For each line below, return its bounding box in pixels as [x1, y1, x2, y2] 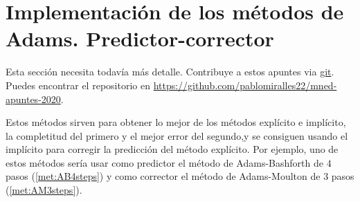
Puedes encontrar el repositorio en [6, 77, 150, 92]
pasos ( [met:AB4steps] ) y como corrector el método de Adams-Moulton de [6, 169, 321, 183]
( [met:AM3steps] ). [6, 183, 82, 197]
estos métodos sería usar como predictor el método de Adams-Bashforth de [6, 155, 323, 169]
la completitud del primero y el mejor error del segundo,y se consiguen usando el [6, 128, 348, 143]
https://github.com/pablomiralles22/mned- [153, 77, 337, 92]
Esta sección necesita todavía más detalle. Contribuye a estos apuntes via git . [6, 64, 334, 79]
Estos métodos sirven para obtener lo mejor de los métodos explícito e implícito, [6, 115, 346, 129]
